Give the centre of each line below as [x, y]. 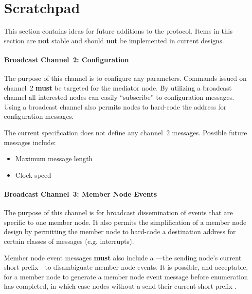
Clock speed [33, 175]
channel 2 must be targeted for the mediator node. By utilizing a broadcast [118, 87]
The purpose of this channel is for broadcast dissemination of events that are [118, 212]
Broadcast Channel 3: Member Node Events [81, 194]
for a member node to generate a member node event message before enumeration [126, 276]
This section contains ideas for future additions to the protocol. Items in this [118, 31]
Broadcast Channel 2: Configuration [66, 59]
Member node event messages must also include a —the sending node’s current [123, 257]
